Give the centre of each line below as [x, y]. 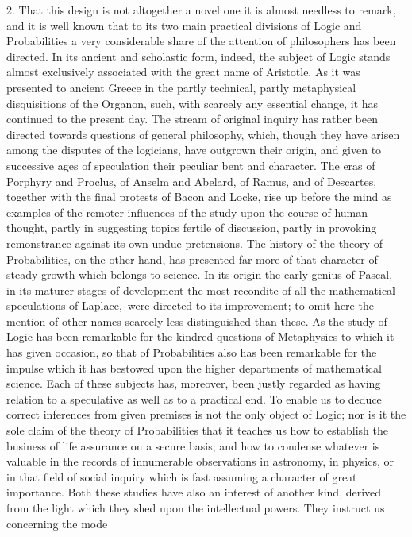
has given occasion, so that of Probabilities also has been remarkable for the [192, 352]
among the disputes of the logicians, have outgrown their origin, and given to [194, 150]
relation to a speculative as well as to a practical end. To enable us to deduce [194, 398]
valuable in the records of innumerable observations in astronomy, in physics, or [200, 461]
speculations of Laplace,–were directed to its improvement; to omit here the [190, 305]
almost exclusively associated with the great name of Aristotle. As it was [183, 72]
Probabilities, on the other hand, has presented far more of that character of [192, 259]
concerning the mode [57, 523]
